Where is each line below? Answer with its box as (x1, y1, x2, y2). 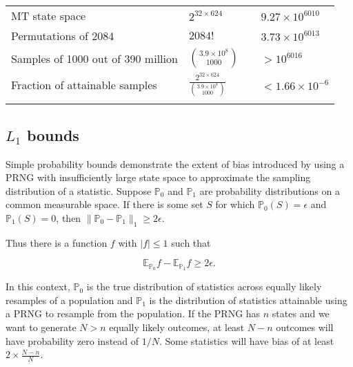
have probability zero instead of (6, 333, 139, 348)
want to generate (6, 320, 77, 335)
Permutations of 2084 (11, 28, 114, 44)
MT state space (11, 8, 86, 23)
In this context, (6, 279, 70, 294)
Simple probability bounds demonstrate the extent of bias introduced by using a (6, 156, 345, 171)
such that (171, 235, 211, 250)
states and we (272, 306, 330, 321)
